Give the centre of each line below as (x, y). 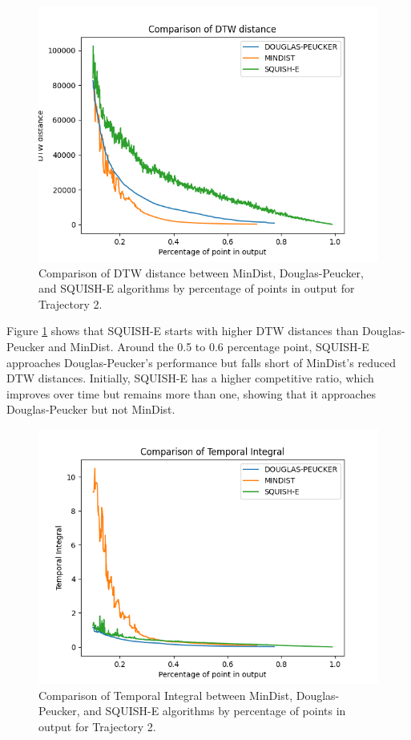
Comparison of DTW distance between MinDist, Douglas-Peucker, (201, 272)
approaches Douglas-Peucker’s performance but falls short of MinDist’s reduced (201, 362)
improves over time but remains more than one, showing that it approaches (191, 393)
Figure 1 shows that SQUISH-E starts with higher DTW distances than (183, 331)
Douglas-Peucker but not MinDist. (91, 409)
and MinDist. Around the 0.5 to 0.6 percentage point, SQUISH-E (209, 346)
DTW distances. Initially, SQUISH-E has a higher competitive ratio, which (190, 378)
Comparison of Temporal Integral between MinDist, (166, 695)
